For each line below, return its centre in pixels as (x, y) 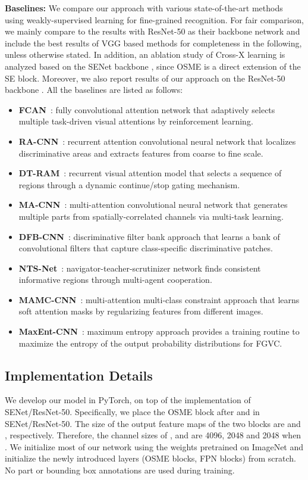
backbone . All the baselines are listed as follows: (94, 90)
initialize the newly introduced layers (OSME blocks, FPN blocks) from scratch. (150, 458)
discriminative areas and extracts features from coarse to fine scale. (141, 153)
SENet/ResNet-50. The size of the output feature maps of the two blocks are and (153, 423)
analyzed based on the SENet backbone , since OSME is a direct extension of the (153, 66)
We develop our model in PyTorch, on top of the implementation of (128, 400)
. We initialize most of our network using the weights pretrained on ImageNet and (154, 446)
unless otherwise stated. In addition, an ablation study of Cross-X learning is (145, 54)
